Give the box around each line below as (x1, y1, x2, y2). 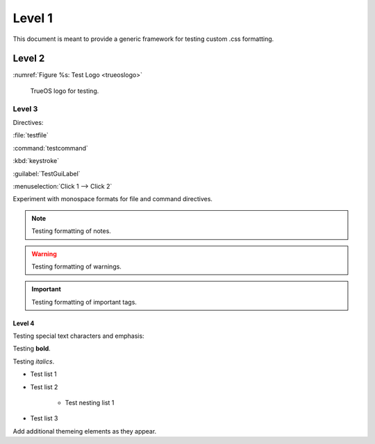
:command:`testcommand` (12, 144, 88, 152)
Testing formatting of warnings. (31, 262, 122, 271)
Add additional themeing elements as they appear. (12, 427, 157, 435)
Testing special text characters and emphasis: (12, 332, 145, 340)
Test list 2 (30, 382, 58, 391)
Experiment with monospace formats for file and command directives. (12, 195, 213, 203)
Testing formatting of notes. (31, 227, 111, 235)
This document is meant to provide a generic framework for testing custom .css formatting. (12, 35, 274, 43)
